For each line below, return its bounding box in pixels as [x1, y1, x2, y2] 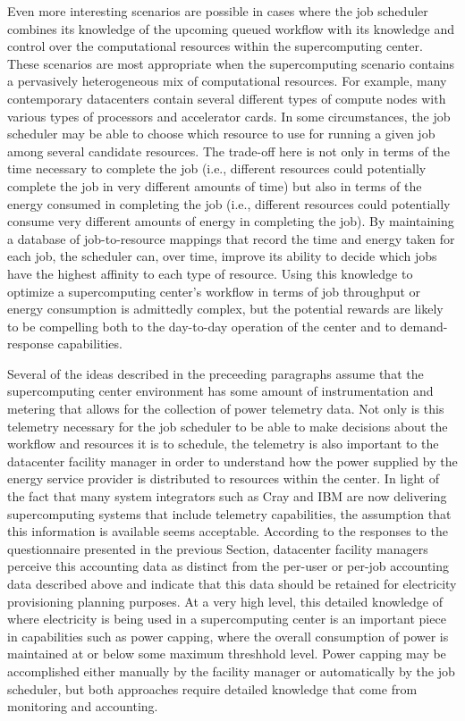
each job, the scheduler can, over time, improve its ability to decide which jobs [7, 247, 437, 265]
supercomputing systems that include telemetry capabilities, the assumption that [7, 504, 452, 523]
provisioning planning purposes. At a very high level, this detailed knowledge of [7, 591, 443, 610]
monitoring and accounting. [7, 697, 158, 716]
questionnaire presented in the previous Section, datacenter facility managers [7, 539, 428, 558]
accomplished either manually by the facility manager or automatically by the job [7, 661, 455, 680]
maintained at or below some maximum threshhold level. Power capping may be [7, 644, 446, 663]
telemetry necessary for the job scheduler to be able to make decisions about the [7, 416, 448, 435]
